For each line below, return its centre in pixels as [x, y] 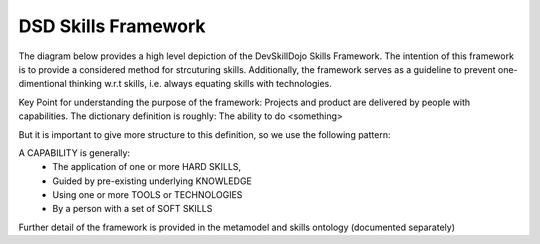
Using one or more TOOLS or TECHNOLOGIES [147, 195]
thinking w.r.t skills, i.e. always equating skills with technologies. [200, 84]
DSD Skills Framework [112, 26]
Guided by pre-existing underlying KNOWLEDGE [152, 181]
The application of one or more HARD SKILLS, [147, 167]
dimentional [42, 84]
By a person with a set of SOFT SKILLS [132, 209]
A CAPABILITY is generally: [74, 152]
